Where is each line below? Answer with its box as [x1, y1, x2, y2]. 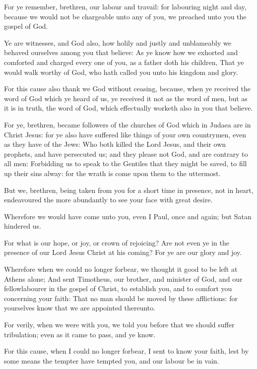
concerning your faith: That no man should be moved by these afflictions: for [4, 293, 238, 303]
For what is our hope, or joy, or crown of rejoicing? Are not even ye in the [4, 237, 229, 247]
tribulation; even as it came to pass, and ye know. [4, 329, 156, 339]
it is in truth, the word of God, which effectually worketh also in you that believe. [4, 103, 253, 113]
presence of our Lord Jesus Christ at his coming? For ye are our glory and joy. [4, 247, 242, 257]
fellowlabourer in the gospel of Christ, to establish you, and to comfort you [4, 283, 232, 294]
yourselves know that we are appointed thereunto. [4, 303, 156, 313]
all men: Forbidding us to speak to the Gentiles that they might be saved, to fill [4, 158, 247, 169]
